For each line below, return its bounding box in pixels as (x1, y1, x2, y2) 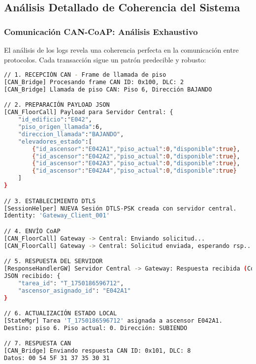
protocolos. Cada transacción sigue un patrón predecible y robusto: (4, 54, 206, 64)
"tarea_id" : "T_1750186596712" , (18, 279, 124, 287)
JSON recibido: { (4, 272, 61, 279)
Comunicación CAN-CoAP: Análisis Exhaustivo (4, 25, 198, 37)
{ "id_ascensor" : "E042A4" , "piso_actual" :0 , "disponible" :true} (32, 167, 237, 175)
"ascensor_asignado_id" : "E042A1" (18, 287, 131, 294)
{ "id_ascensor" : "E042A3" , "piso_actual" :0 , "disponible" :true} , (32, 160, 240, 167)
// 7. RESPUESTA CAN (4, 340, 71, 347)
